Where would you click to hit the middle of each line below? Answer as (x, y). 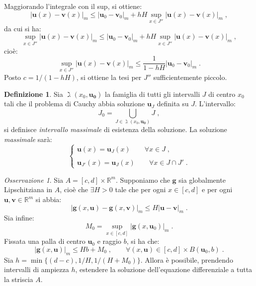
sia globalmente (202, 179)
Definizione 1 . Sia (34, 94)
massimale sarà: (28, 139)
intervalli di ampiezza (37, 269)
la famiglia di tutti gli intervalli (153, 94)
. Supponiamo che (143, 179)
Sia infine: (19, 218)
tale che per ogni (140, 189)
